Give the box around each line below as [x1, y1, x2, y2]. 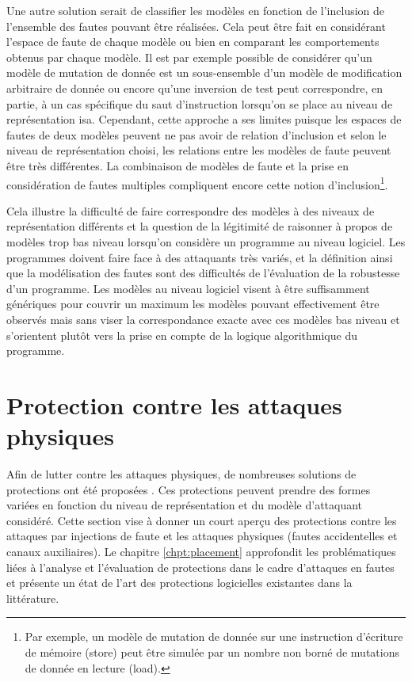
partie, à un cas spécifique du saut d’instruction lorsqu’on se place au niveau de [6, 95, 393, 112]
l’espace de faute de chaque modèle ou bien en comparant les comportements [6, 33, 380, 50]
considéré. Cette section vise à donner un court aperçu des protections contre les [6, 512, 397, 528]
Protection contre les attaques [6, 388, 342, 421]
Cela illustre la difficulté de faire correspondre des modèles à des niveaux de [6, 202, 375, 219]
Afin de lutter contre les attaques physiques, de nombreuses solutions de [6, 466, 357, 482]
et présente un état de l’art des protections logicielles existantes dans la [6, 574, 353, 591]
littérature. [6, 589, 59, 606]
